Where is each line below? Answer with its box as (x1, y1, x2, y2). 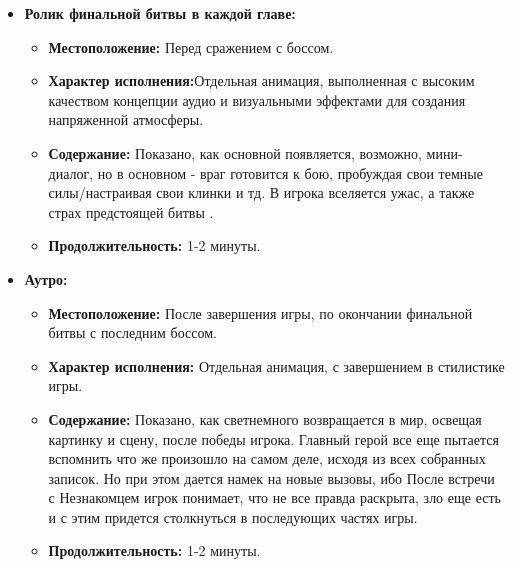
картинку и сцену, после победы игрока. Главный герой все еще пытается (48, 428, 499, 449)
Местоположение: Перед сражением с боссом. (48, 36, 334, 57)
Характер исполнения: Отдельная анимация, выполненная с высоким (48, 70, 475, 91)
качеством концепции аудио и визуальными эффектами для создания (48, 89, 466, 110)
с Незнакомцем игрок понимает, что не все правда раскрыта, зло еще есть (48, 487, 501, 508)
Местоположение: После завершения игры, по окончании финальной (48, 302, 473, 323)
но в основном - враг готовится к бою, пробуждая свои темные (97, 162, 483, 183)
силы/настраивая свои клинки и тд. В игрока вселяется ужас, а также (48, 182, 475, 203)
